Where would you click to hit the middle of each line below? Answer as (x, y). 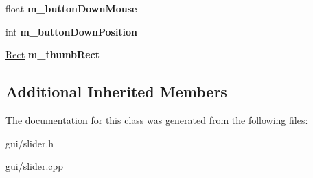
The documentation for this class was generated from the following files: (157, 119)
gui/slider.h (30, 143)
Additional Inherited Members (116, 91)
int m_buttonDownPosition (72, 31)
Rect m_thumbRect (53, 54)
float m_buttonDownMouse (71, 8)
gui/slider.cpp (35, 166)
